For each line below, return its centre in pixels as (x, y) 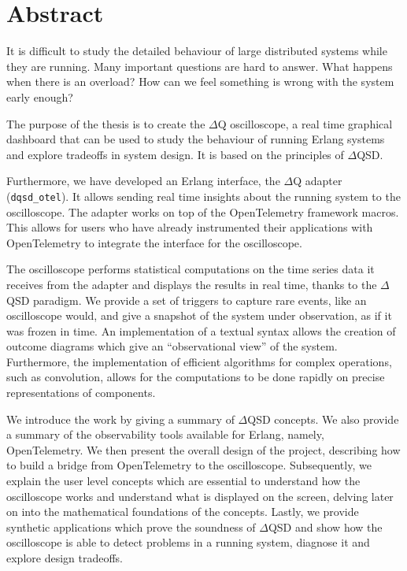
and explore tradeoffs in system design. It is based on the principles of (175, 154)
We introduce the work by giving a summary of (120, 419)
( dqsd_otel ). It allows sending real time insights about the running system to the (203, 196)
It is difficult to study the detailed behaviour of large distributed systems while (197, 51)
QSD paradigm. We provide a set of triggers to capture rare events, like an (187, 300)
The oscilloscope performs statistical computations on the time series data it (191, 269)
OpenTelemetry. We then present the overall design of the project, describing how (203, 449)
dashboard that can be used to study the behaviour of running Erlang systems (196, 139)
